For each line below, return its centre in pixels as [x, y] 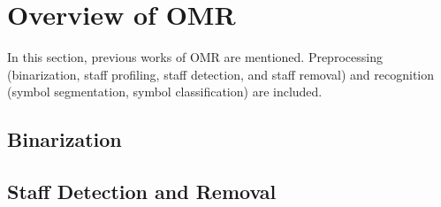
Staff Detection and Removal [142, 192]
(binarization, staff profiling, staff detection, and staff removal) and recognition [221, 74]
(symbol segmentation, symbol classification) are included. [165, 92]
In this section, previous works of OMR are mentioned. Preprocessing [195, 57]
